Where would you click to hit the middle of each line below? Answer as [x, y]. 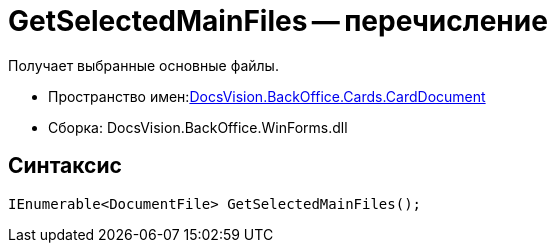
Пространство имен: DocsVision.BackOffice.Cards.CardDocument [267, 96]
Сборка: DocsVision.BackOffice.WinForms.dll [198, 127]
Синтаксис [65, 166]
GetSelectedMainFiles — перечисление [278, 21]
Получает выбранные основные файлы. [143, 65]
